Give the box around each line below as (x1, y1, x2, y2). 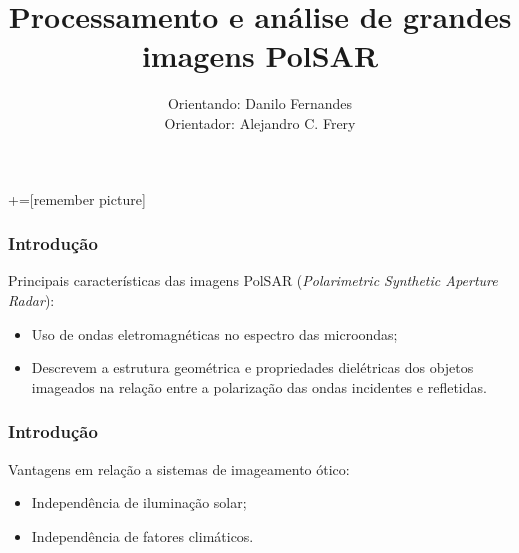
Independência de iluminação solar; (31, 492, 247, 513)
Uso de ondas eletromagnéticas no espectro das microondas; (31, 323, 398, 344)
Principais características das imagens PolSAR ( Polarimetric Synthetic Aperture (8, 270, 498, 291)
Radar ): (8, 289, 55, 310)
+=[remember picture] (8, 188, 146, 209)
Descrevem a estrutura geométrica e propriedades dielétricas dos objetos (31, 357, 474, 378)
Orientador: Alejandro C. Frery (164, 112, 356, 133)
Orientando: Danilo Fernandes (167, 93, 353, 114)
